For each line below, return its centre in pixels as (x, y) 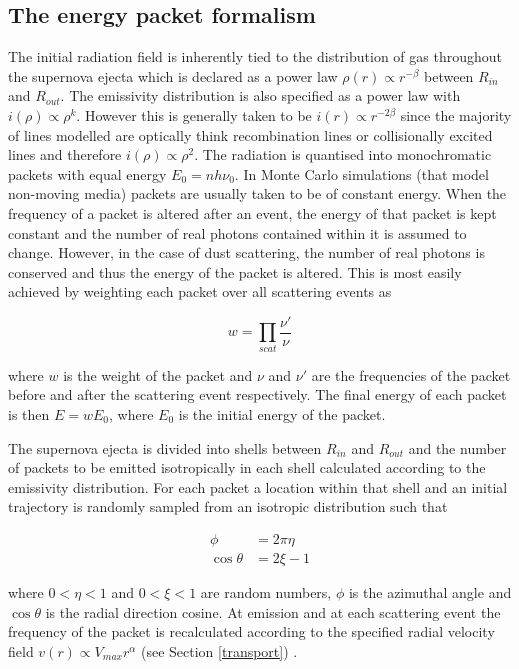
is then (29, 413)
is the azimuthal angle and (430, 591)
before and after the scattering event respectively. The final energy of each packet (257, 394)
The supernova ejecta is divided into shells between (165, 447)
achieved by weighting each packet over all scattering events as (200, 291)
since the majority (456, 114)
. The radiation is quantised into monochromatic (343, 154)
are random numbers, (266, 591)
